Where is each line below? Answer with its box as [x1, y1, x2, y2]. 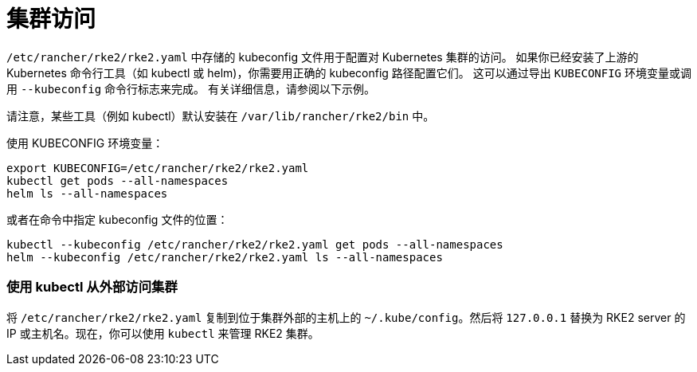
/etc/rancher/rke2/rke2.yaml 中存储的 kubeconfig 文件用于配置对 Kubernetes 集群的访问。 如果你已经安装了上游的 [6, 49, 639, 64]
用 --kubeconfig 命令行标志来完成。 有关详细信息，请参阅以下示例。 [6, 81, 375, 96]
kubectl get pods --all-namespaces [6, 174, 229, 187]
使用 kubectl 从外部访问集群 [6, 279, 178, 296]
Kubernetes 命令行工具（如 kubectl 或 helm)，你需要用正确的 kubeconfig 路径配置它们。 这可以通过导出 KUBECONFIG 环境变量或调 [6, 65, 691, 80]
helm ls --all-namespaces [6, 186, 168, 200]
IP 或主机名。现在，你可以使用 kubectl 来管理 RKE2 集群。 [6, 326, 319, 340]
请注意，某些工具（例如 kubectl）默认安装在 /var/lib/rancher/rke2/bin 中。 [6, 108, 435, 123]
